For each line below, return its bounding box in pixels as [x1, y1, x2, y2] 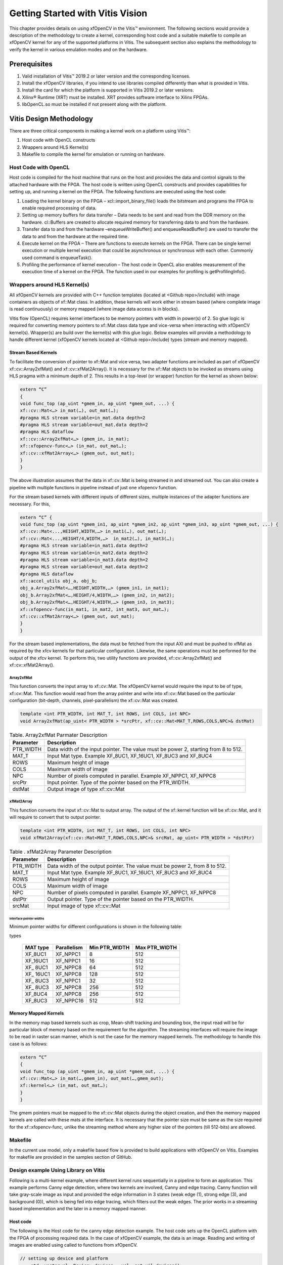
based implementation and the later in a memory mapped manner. [9, 1206, 147, 1212]
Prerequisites [9, 60, 53, 68]
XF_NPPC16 [56, 997, 84, 1004]
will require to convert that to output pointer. [9, 814, 101, 820]
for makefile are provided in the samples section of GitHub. [9, 1154, 132, 1160]
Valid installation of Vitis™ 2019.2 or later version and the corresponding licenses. [22, 73, 191, 79]
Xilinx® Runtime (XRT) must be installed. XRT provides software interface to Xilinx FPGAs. [22, 94, 209, 100]
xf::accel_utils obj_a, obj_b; [20, 578, 98, 584]
